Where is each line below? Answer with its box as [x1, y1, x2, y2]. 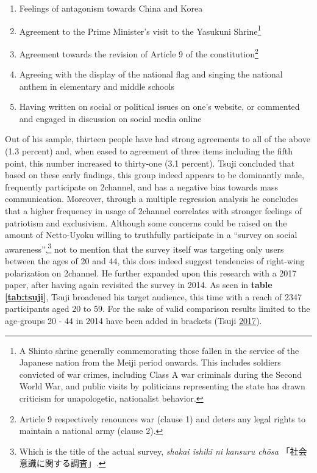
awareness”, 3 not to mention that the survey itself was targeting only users [5, 240, 284, 255]
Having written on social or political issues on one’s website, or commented [19, 100, 300, 113]
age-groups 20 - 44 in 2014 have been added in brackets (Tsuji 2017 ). [5, 314, 262, 327]
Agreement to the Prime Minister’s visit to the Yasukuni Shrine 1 [19, 23, 262, 37]
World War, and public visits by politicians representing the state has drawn [19, 380, 305, 392]
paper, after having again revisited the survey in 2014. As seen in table [5, 278, 272, 291]
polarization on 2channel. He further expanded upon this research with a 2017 [5, 266, 297, 279]
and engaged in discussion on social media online [19, 112, 202, 125]
